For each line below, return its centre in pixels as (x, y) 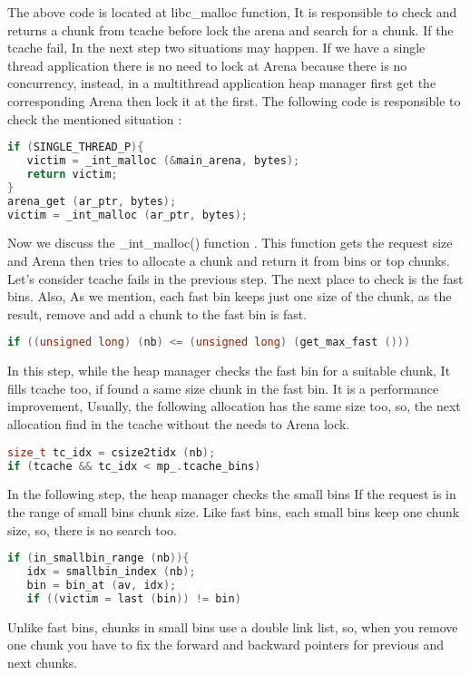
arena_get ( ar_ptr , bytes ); (92, 201)
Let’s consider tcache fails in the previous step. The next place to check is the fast (235, 278)
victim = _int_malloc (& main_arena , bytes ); (163, 161)
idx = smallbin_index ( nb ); (111, 572)
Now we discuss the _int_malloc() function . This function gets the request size (230, 243)
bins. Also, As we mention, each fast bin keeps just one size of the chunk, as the (230, 296)
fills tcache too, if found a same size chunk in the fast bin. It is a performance (223, 388)
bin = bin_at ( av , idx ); (102, 585)
